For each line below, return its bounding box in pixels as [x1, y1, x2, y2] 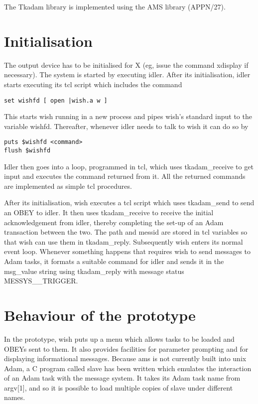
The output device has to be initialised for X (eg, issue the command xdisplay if [4, 59, 249, 70]
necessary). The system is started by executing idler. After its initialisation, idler [4, 69, 251, 80]
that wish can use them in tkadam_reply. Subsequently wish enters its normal [4, 236, 243, 247]
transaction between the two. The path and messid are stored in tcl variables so [4, 227, 248, 237]
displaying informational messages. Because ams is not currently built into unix [4, 353, 247, 364]
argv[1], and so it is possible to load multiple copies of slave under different [4, 382, 233, 393]
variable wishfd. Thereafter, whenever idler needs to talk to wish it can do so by [4, 121, 249, 131]
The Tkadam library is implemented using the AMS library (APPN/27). [4, 1, 226, 11]
